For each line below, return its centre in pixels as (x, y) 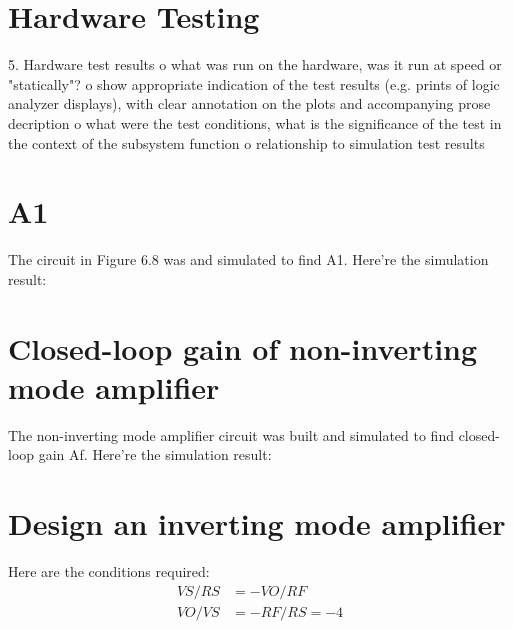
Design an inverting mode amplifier (257, 523)
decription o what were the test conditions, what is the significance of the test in (255, 122)
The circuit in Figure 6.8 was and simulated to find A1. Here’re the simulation (248, 259)
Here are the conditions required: (109, 571)
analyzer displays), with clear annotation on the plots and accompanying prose (249, 103)
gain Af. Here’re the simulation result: (155, 454)
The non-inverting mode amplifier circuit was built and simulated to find (231, 434)
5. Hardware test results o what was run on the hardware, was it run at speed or (255, 64)
